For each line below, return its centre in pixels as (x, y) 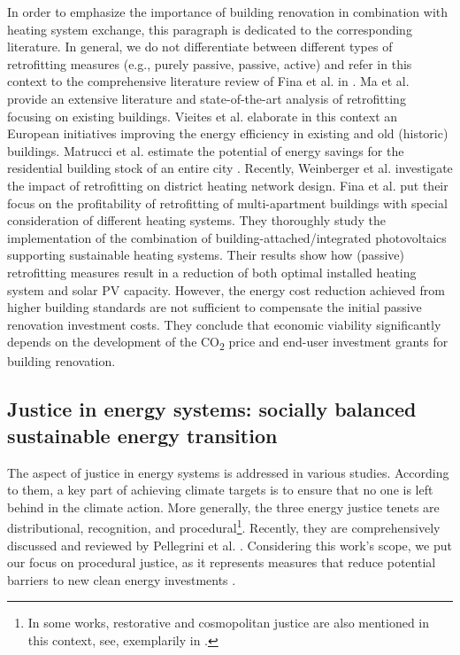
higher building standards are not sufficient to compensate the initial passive (215, 307)
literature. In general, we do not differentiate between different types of (200, 47)
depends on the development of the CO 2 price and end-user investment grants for (228, 343)
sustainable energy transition (142, 435)
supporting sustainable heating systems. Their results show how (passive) (206, 255)
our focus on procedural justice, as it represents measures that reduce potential (222, 562)
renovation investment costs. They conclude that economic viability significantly (224, 324)
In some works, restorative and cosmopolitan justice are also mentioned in (229, 623)
